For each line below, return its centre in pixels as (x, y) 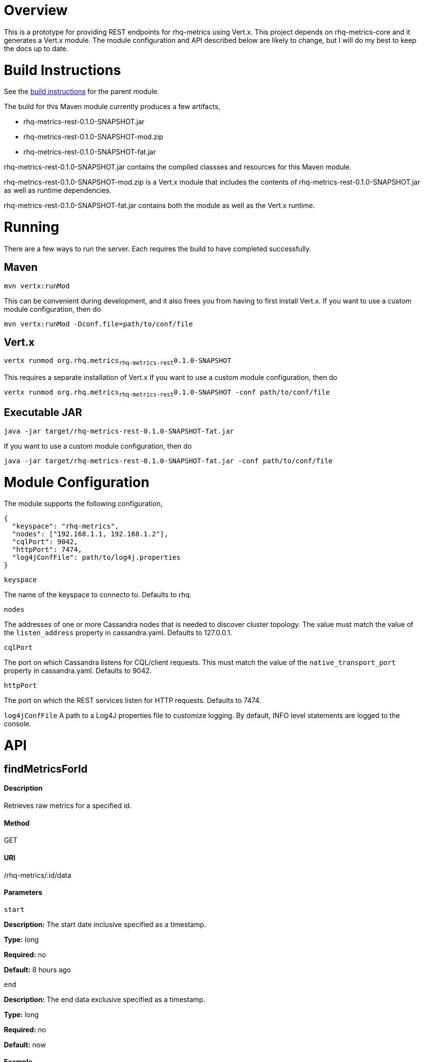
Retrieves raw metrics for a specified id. (68, 806)
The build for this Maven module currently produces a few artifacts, (112, 107)
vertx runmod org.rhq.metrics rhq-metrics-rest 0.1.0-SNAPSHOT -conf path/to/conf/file (167, 393)
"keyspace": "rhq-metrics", (66, 526)
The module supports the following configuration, (83, 504)
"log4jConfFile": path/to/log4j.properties (96, 558)
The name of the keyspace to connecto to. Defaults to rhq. (98, 595)
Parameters (23, 892)
